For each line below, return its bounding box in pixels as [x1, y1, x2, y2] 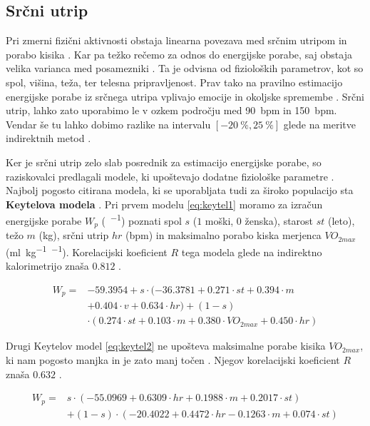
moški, [205, 213, 234, 228]
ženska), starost [245, 213, 314, 228]
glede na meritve [283, 116, 356, 131]
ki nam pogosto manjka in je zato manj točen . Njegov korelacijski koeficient [6, 353, 340, 367]
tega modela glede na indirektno [181, 244, 322, 259]
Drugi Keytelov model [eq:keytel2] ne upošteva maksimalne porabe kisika [6, 338, 326, 353]
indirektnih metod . [6, 131, 91, 146]
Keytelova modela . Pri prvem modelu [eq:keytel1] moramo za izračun [6, 196, 323, 211]
